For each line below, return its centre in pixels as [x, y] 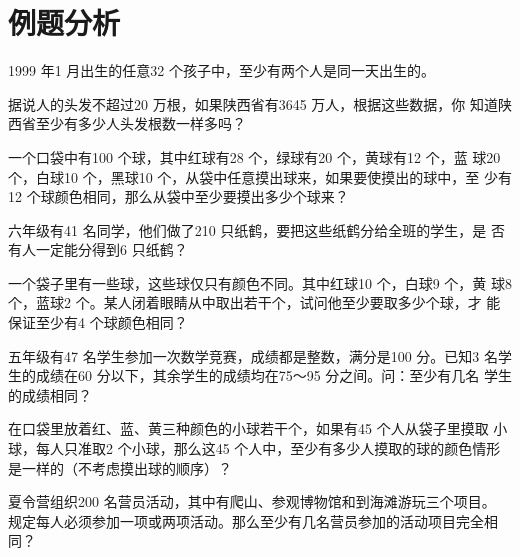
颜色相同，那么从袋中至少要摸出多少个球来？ [201, 196]
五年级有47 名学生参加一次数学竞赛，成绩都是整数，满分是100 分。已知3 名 [253, 355]
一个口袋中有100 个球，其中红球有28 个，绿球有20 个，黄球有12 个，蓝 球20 [254, 156]
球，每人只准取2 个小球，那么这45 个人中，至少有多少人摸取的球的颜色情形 [254, 448]
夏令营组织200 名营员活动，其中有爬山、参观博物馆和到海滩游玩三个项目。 [252, 501]
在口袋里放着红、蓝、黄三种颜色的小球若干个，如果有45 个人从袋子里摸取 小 [258, 428]
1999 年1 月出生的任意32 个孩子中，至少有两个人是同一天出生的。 [221, 70]
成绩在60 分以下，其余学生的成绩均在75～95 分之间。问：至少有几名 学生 [273, 375]
